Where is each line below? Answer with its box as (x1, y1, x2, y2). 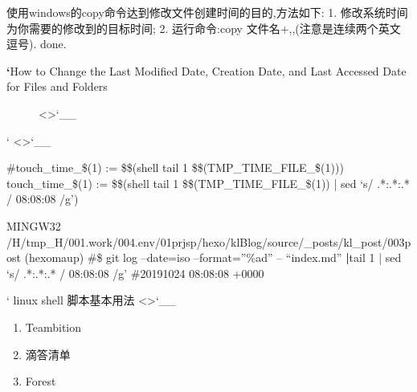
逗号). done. (6, 35, 67, 52)
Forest (25, 373, 56, 390)
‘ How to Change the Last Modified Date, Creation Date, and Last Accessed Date (6, 62, 407, 79)
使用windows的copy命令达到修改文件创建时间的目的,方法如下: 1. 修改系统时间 (6, 4, 408, 20)
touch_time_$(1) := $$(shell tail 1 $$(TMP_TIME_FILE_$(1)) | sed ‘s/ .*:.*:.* (6, 174, 410, 191)
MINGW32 (6, 217, 61, 234)
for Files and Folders (6, 78, 108, 95)
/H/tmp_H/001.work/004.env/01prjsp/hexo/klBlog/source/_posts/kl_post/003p (6, 233, 411, 250)
